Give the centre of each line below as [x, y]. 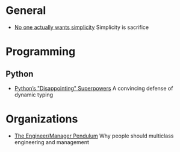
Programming [41, 52]
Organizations [42, 119]
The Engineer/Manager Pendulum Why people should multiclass [94, 136]
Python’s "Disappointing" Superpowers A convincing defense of [94, 88]
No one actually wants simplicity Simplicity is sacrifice [82, 27]
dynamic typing [34, 95]
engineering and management [52, 142]
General [26, 11]
